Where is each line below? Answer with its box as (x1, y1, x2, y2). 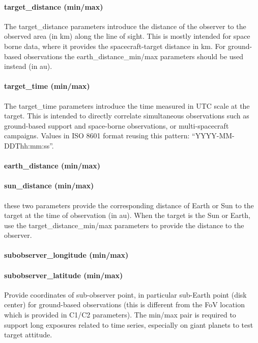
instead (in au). (4, 61, 52, 71)
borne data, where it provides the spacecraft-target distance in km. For (4, 40, 226, 51)
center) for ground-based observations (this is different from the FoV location (4, 299, 245, 310)
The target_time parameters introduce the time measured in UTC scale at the (4, 100, 250, 111)
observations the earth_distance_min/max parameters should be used (23, 51, 244, 61)
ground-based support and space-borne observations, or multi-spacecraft (4, 120, 229, 131)
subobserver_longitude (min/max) (4, 250, 129, 260)
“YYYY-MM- (192, 130, 235, 141)
